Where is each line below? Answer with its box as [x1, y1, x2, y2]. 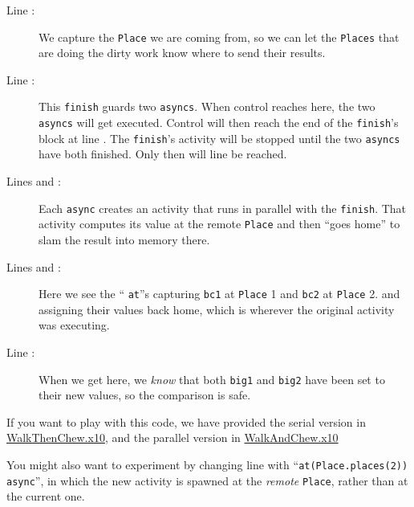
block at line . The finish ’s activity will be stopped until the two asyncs [39, 129, 400, 146]
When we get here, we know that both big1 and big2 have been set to [39, 370, 385, 387]
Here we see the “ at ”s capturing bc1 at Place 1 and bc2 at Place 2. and [39, 285, 400, 302]
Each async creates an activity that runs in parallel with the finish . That [39, 199, 407, 216]
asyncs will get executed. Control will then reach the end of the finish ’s [39, 114, 399, 131]
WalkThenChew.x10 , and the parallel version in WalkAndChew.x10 [6, 429, 339, 446]
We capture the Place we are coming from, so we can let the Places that [39, 28, 400, 45]
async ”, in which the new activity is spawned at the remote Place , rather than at [6, 472, 408, 489]
